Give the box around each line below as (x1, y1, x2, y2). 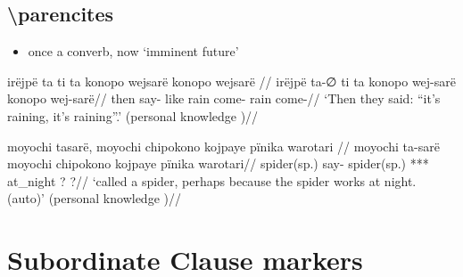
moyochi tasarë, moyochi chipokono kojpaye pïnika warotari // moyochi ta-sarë (7, 136, 440, 155)
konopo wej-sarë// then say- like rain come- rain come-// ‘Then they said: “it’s (7, 89, 441, 108)
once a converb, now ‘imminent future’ (28, 42, 239, 61)
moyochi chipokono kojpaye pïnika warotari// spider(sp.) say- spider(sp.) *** (7, 154, 429, 173)
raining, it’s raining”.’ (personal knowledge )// (7, 106, 259, 125)
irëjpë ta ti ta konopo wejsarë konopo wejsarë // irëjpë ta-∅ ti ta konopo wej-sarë (7, 71, 456, 90)
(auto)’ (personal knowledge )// (7, 189, 181, 208)
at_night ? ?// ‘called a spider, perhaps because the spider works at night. (7, 171, 417, 190)
